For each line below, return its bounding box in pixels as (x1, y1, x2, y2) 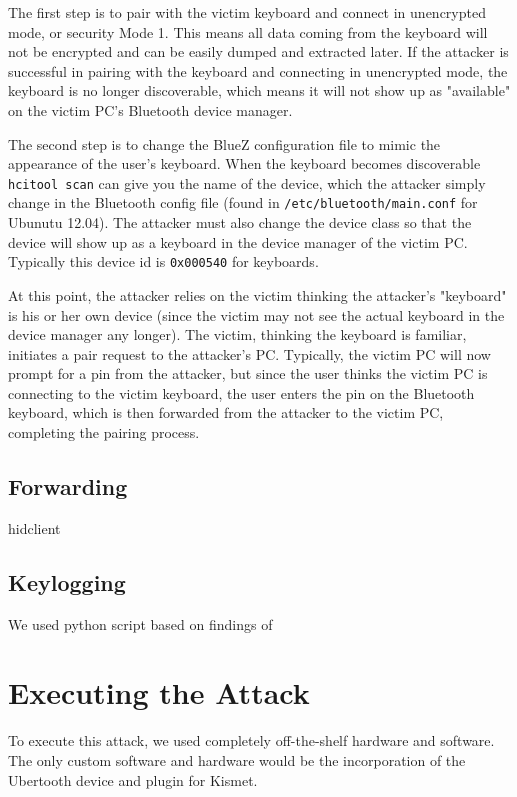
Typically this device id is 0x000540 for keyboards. (8, 251, 319, 272)
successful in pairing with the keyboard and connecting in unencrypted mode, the (8, 60, 508, 81)
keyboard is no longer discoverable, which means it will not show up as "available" (8, 80, 511, 101)
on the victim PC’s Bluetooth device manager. (8, 99, 293, 120)
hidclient (8, 517, 61, 538)
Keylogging (8, 566, 126, 597)
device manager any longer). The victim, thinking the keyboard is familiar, (8, 324, 467, 345)
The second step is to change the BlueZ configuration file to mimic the (8, 133, 441, 154)
